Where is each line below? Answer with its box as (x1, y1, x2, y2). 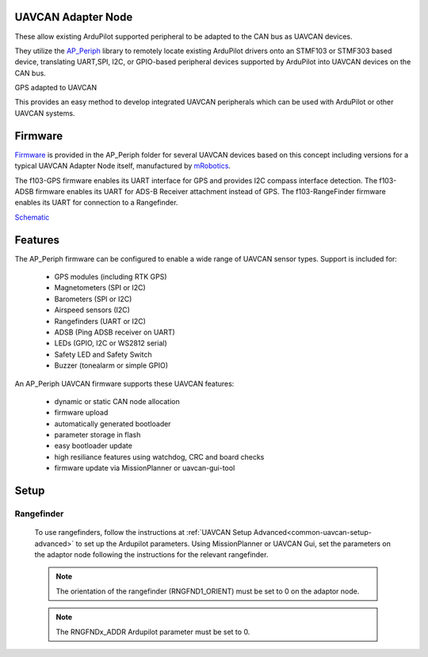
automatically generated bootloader (54, 418, 171, 428)
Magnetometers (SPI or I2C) (54, 283, 146, 292)
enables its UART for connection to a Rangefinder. (14, 198, 178, 208)
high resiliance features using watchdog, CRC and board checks (54, 452, 265, 461)
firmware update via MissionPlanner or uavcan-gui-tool (54, 464, 235, 473)
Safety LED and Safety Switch (54, 350, 152, 359)
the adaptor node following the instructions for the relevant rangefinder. (34, 550, 269, 560)
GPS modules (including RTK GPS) (54, 272, 167, 281)
